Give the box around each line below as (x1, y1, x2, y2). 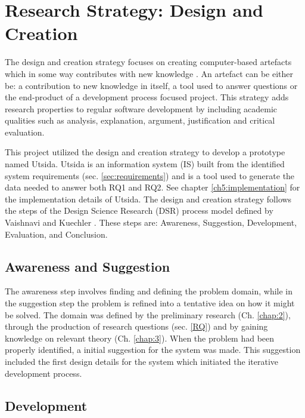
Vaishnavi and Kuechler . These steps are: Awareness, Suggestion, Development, (5, 216, 297, 229)
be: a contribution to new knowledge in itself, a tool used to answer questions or (5, 79, 298, 91)
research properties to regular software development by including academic (5, 102, 278, 115)
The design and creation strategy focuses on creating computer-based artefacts (5, 56, 292, 68)
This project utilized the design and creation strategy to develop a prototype (5, 146, 285, 158)
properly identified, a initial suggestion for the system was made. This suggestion (5, 343, 301, 356)
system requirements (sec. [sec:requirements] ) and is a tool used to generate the (5, 169, 295, 182)
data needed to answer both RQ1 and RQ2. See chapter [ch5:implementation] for (5, 181, 300, 193)
